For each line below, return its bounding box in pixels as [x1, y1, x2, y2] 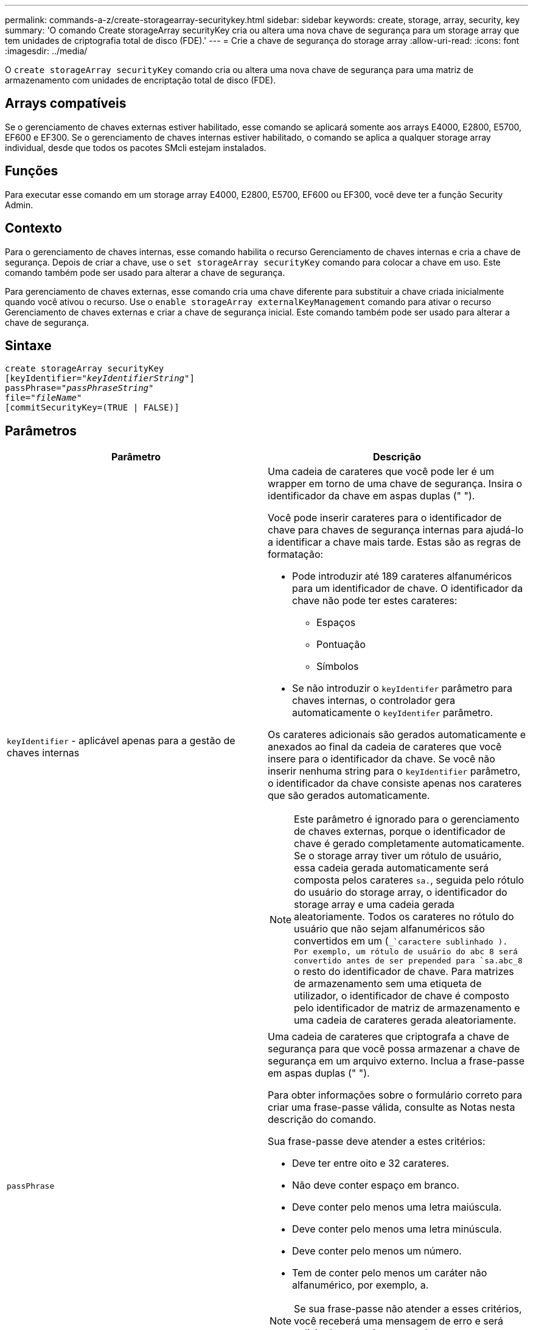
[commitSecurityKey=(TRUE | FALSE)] [5, 403, 179, 413]
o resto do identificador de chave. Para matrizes [294, 965, 514, 978]
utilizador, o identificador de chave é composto [294, 990, 509, 1002]
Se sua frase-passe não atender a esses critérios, [294, 1303, 522, 1315]
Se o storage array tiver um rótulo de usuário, [294, 850, 502, 862]
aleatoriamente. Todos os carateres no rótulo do [294, 910, 514, 923]
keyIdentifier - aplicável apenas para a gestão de [7, 734, 235, 747]
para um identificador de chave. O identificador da [292, 582, 523, 595]
